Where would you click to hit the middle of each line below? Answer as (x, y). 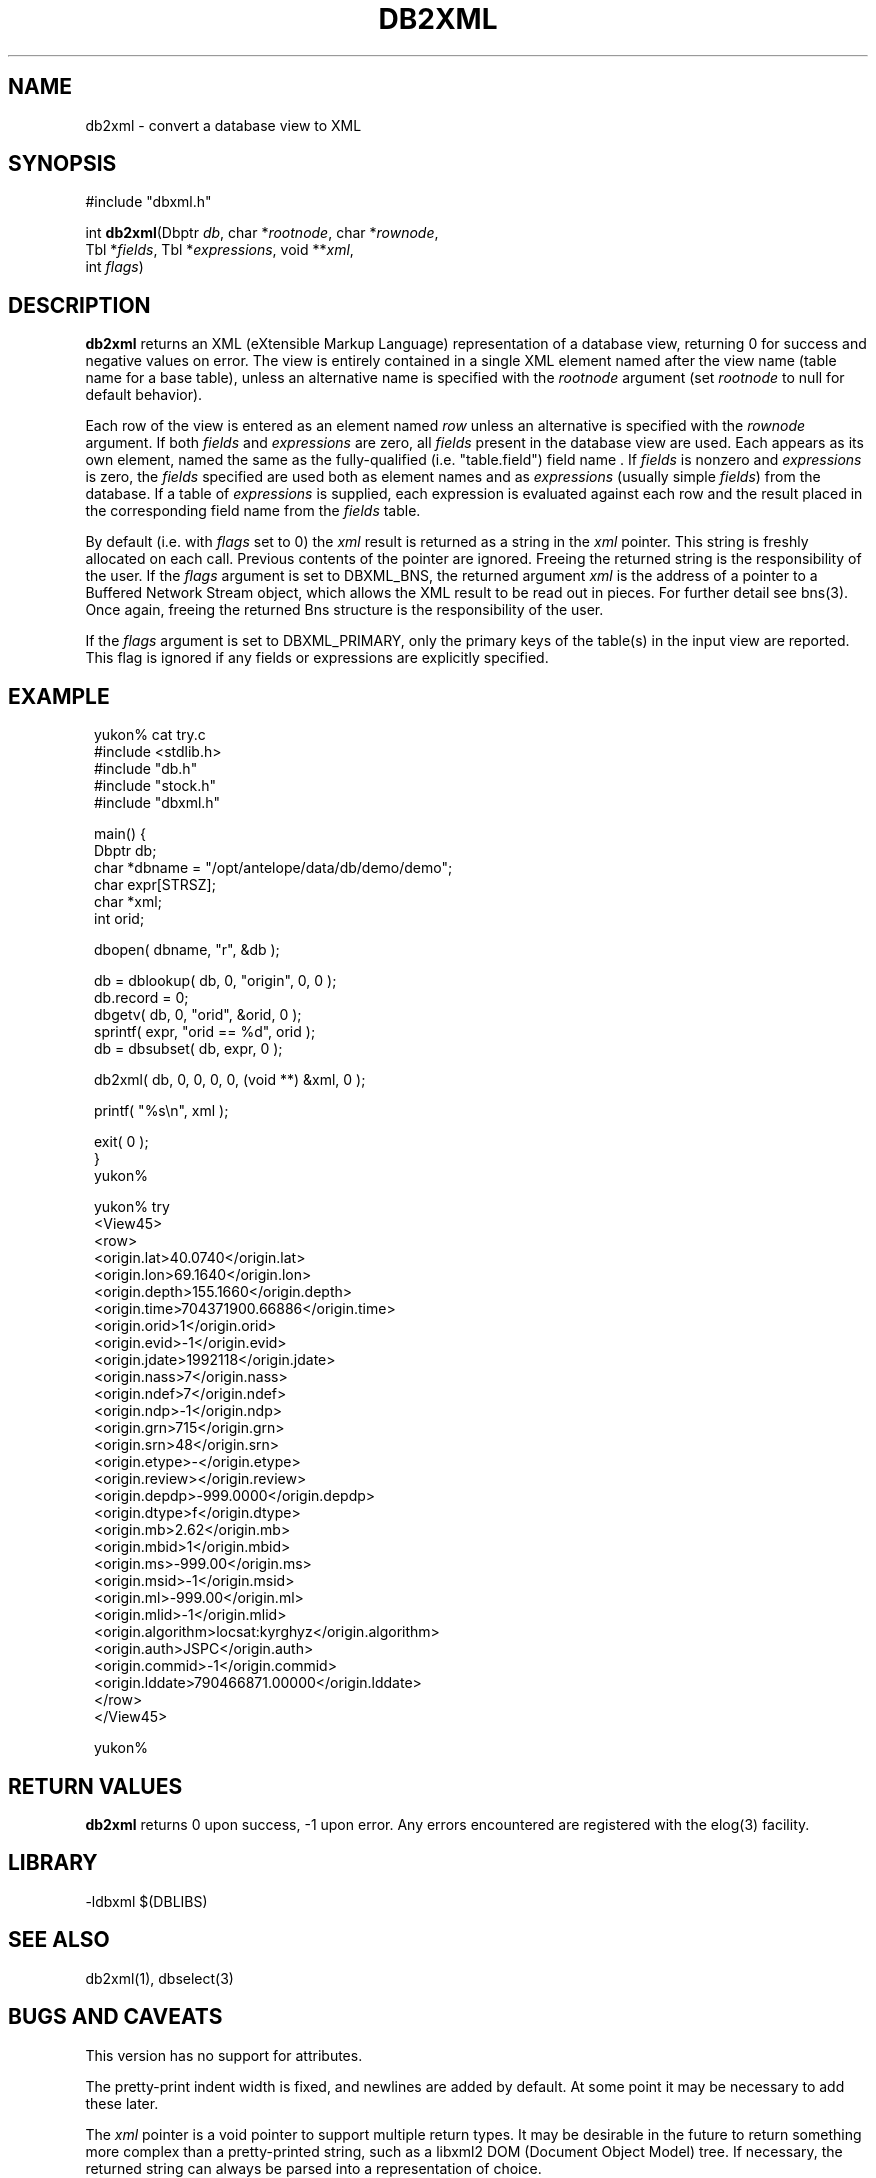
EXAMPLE (59, 696)
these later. (122, 2103)
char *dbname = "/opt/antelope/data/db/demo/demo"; (273, 868)
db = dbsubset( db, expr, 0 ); (188, 1049)
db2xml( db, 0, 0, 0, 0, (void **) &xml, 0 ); (230, 1080)
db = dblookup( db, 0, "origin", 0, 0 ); (215, 981)
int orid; (119, 919)
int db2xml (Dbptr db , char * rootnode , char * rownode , (262, 233)
